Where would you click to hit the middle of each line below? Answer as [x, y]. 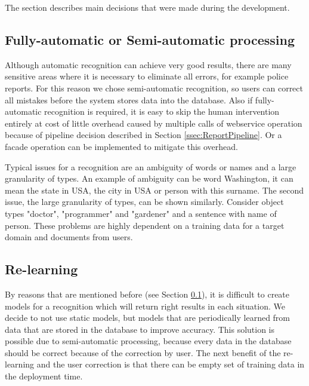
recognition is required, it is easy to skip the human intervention [162, 111]
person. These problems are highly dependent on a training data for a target [145, 225]
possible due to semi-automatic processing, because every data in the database [148, 341]
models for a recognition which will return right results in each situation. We [145, 306]
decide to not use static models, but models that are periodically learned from [148, 318]
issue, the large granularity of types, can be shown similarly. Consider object [144, 202]
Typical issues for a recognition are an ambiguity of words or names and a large [151, 166]
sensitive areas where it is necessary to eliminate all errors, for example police [147, 76]
